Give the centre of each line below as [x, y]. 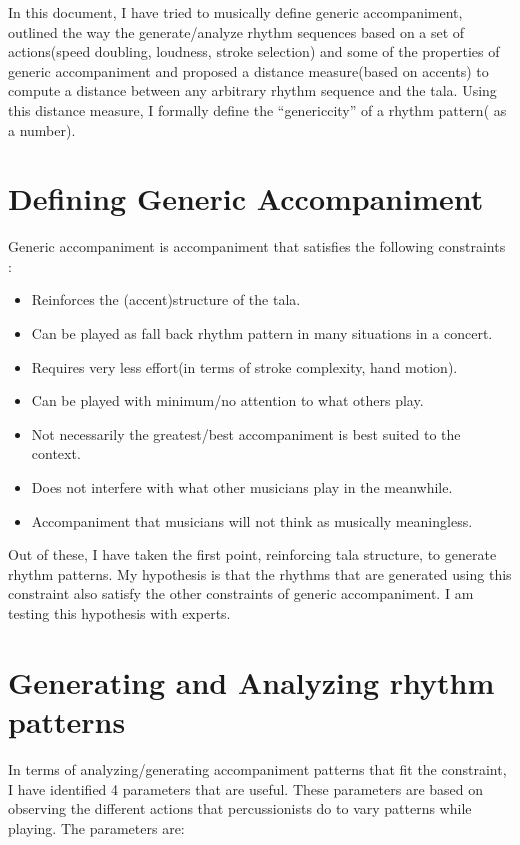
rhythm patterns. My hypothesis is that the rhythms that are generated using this [260, 573]
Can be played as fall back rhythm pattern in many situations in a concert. [262, 333]
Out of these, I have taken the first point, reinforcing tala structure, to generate [252, 554]
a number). [42, 129]
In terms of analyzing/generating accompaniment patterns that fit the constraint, [257, 768]
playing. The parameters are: [96, 827]
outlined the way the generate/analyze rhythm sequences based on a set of [236, 31]
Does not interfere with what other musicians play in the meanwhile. [242, 487]
